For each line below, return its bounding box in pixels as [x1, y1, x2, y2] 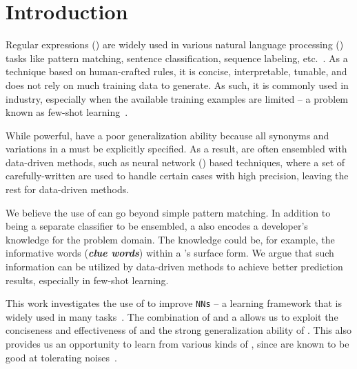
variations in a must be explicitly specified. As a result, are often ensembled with [6, 141, 347, 156]
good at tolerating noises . [6, 350, 117, 364]
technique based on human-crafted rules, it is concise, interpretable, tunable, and [6, 64, 347, 79]
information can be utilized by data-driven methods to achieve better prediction [6, 259, 343, 274]
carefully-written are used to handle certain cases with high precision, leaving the [6, 168, 349, 183]
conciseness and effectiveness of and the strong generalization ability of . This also [6, 323, 351, 337]
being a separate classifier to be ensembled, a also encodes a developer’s [6, 219, 308, 233]
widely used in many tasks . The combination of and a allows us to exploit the [6, 309, 338, 323]
